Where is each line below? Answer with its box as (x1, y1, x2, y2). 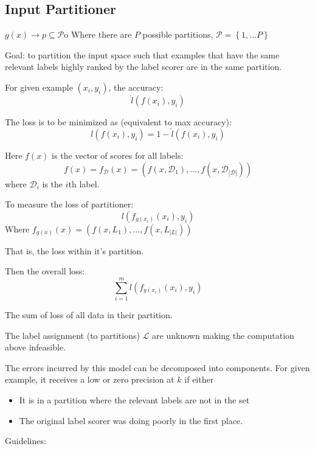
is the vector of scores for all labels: (52, 149, 184, 162)
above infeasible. (5, 341, 66, 353)
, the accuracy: (108, 80, 164, 93)
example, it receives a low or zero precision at (5, 373, 175, 386)
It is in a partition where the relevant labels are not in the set (19, 394, 250, 406)
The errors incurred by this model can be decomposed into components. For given (5, 361, 310, 374)
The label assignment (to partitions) (5, 329, 140, 341)
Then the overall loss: (5, 265, 85, 277)
